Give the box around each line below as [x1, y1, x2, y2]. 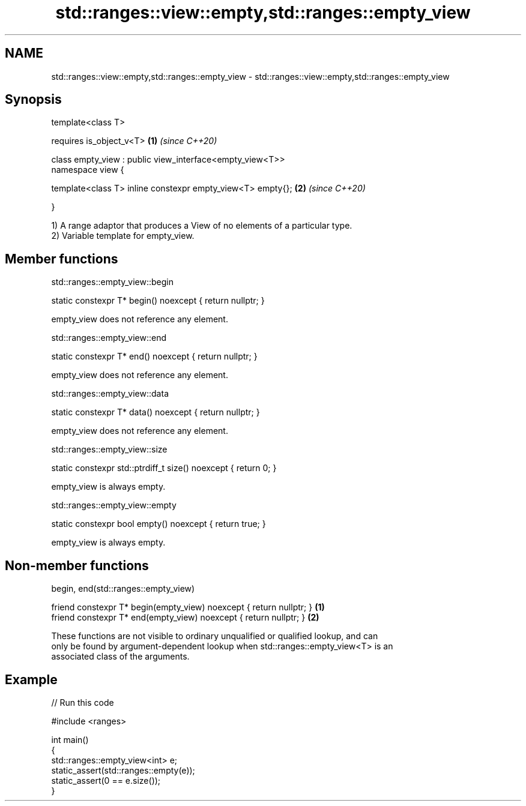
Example [5, 672, 58, 687]
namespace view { [51, 164, 124, 175]
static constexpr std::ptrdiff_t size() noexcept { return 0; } [51, 463, 277, 474]
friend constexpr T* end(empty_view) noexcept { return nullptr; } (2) [51, 612, 319, 623]
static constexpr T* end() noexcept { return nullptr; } [51, 351, 258, 362]
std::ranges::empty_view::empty [51, 500, 177, 511]
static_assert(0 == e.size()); [51, 775, 161, 786]
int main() [51, 734, 89, 745]
